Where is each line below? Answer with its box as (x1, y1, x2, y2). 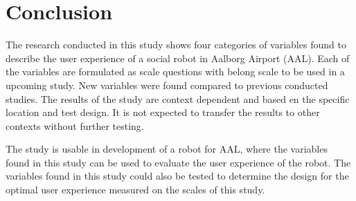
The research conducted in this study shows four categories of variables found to (6, 37, 346, 52)
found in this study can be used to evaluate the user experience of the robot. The (6, 155, 351, 169)
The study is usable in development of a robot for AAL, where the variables (6, 142, 328, 156)
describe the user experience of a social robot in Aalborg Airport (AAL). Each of (6, 50, 350, 65)
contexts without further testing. (6, 118, 144, 133)
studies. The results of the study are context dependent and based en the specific (6, 91, 350, 106)
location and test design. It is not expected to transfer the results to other (6, 105, 320, 119)
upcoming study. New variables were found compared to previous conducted (6, 77, 328, 92)
